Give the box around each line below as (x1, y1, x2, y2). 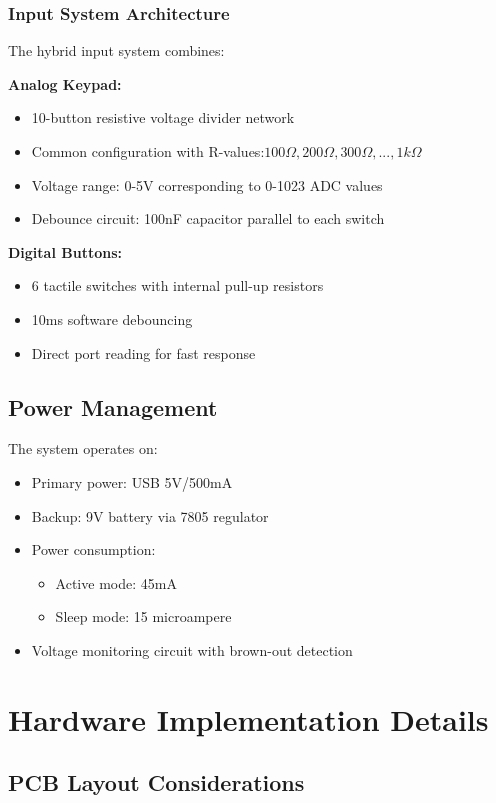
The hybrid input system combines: (8, 40, 225, 61)
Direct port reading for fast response (31, 342, 256, 363)
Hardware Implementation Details (8, 698, 489, 739)
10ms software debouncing (31, 308, 193, 329)
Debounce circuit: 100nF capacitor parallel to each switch (31, 208, 385, 229)
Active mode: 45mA (55, 572, 177, 593)
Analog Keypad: (8, 73, 122, 94)
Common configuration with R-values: (31, 141, 265, 161)
